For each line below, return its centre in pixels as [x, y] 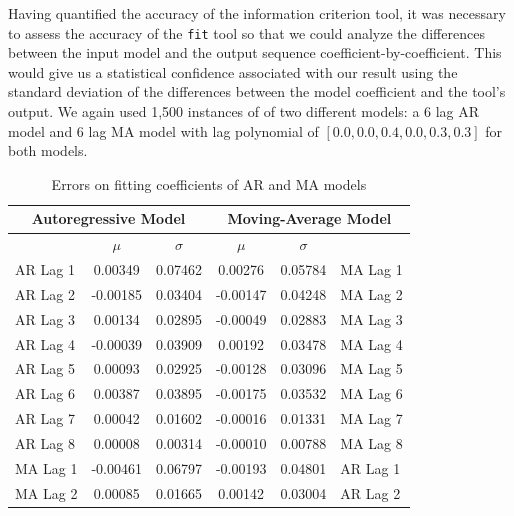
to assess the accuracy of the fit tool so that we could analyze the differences [246, 32]
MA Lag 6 [371, 393]
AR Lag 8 [45, 443]
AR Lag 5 [45, 368]
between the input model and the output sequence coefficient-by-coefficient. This [255, 52]
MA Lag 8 [371, 443]
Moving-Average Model [309, 218]
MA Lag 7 [371, 418]
